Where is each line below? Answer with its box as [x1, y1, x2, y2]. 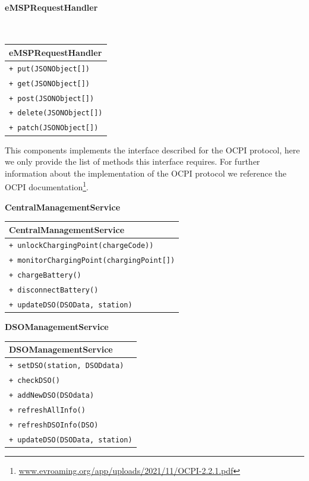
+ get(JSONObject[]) [9, 79, 90, 88]
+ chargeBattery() [9, 271, 81, 280]
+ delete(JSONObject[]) [9, 109, 103, 118]
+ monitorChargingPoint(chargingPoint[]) [9, 256, 175, 265]
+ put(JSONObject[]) [9, 64, 90, 73]
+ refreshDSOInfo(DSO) [9, 420, 99, 429]
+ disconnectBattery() [9, 286, 99, 295]
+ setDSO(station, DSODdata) [9, 361, 124, 370]
